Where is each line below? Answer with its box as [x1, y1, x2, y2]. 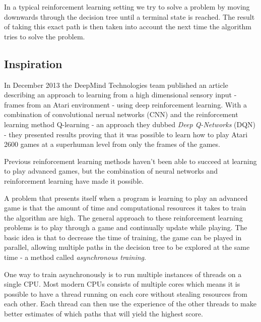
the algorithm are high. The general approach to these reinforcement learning [4, 212, 243, 223]
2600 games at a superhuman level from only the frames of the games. [4, 139, 220, 149]
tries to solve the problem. [4, 31, 85, 41]
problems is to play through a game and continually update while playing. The [4, 222, 247, 233]
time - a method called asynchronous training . [4, 252, 146, 262]
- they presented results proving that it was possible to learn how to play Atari [4, 129, 248, 139]
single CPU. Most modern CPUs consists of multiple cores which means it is [4, 279, 240, 289]
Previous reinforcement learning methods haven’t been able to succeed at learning [4, 155, 257, 166]
